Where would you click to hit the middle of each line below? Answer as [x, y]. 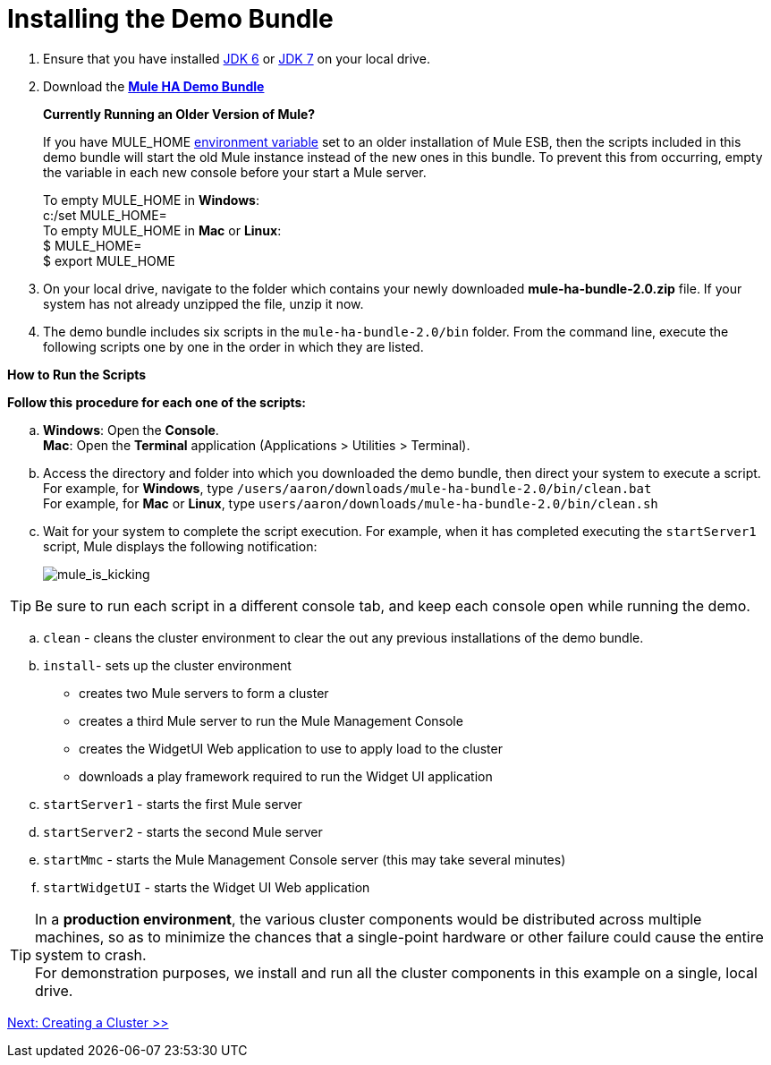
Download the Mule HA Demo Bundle [154, 86]
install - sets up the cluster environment [167, 665]
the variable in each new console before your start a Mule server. [235, 172]
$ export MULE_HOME [109, 260]
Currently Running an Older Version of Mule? [179, 114]
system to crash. [91, 954]
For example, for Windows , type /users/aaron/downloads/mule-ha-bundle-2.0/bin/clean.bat [347, 488]
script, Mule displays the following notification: [180, 546]
